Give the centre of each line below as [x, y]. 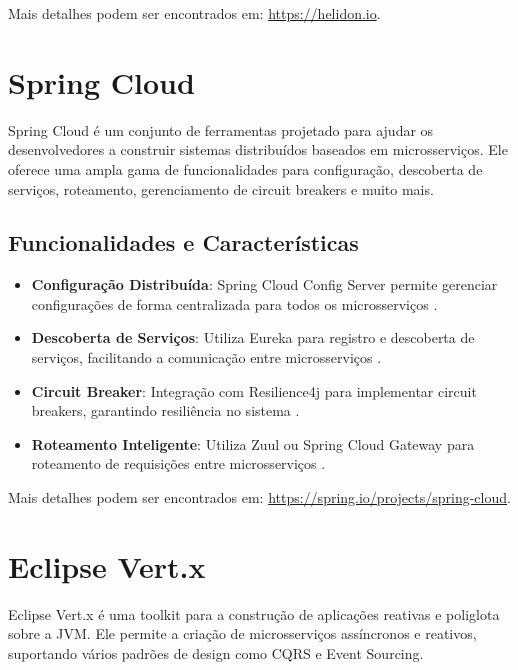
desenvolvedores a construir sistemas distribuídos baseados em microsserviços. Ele [258, 149]
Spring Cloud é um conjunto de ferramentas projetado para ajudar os [221, 129]
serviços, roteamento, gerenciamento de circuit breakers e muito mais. [221, 188]
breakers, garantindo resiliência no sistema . [165, 410]
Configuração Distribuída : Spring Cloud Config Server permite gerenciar [264, 284]
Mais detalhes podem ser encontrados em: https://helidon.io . [194, 13]
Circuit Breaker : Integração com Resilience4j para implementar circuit [254, 390]
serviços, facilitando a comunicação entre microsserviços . [206, 357]
